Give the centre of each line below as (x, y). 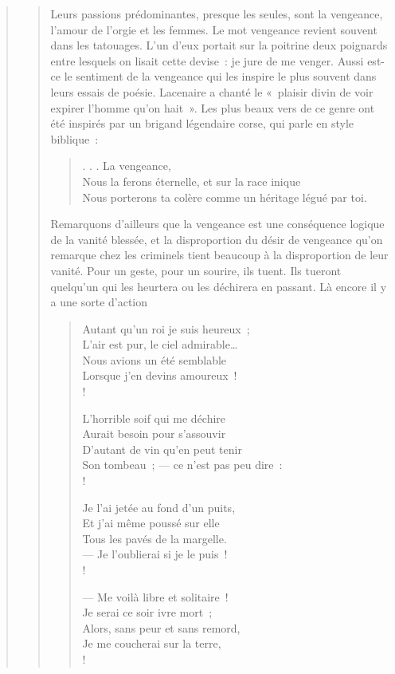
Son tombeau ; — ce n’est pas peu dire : (182, 465)
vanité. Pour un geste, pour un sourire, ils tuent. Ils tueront (196, 270)
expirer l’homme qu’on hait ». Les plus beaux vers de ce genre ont (213, 107)
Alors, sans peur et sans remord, (161, 627)
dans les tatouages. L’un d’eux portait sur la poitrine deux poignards (219, 45)
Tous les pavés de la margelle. (154, 538)
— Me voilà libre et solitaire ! (155, 596)
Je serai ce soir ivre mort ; (147, 612)
